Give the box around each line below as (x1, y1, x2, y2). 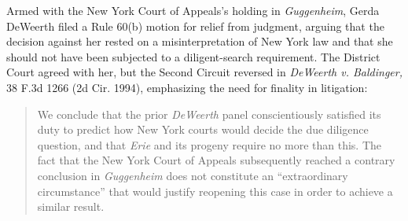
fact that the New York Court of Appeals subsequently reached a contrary (37, 152, 395, 168)
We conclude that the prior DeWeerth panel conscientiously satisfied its (37, 105, 381, 122)
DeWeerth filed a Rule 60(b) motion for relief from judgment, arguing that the (6, 17, 384, 34)
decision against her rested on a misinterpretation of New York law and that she (6, 33, 393, 50)
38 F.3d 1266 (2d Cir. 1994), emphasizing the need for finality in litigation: (6, 79, 368, 95)
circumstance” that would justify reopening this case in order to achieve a (37, 182, 393, 199)
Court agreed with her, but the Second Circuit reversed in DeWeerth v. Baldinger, (6, 64, 402, 80)
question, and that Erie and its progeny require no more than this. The (37, 136, 382, 153)
